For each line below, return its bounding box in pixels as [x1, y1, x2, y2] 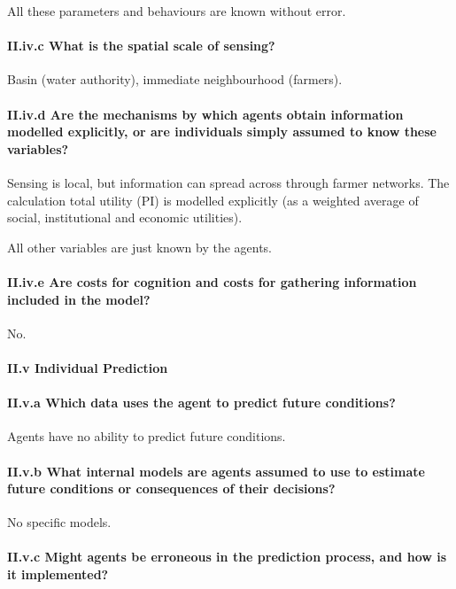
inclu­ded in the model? [7, 290, 151, 308]
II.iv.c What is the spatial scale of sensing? [7, 36, 275, 55]
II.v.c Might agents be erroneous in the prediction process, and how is [7, 547, 447, 566]
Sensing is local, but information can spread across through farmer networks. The [7, 173, 450, 191]
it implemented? [7, 565, 109, 584]
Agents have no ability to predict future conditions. [7, 427, 286, 446]
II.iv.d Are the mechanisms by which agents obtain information [7, 105, 404, 123]
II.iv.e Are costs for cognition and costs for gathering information [7, 272, 417, 291]
